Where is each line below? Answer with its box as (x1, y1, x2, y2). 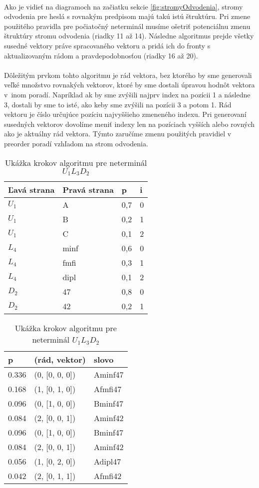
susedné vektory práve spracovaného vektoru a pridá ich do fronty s (4, 40, 211, 50)
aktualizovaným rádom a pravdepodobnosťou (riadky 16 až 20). (4, 50, 198, 60)
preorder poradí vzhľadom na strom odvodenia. (4, 138, 148, 148)
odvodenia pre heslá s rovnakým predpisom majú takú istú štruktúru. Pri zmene (4, 11, 251, 21)
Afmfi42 (94, 470, 122, 482)
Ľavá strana (8, 184, 55, 196)
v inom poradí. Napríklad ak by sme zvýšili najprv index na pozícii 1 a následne (4, 89, 251, 99)
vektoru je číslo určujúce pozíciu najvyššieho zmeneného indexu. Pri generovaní (4, 109, 247, 119)
